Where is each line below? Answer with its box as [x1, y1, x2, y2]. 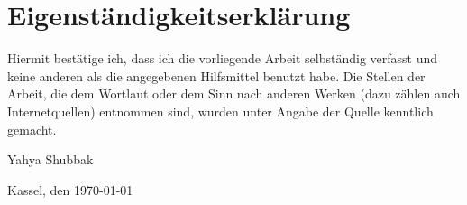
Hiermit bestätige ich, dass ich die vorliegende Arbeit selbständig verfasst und [7, 49, 438, 68]
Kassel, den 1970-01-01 [7, 180, 133, 199]
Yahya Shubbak [7, 150, 94, 169]
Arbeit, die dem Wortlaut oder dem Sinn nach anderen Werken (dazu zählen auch [7, 84, 461, 103]
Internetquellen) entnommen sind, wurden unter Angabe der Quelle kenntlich [7, 101, 434, 120]
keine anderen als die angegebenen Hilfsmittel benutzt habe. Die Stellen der [7, 66, 426, 85]
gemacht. [7, 119, 57, 138]
